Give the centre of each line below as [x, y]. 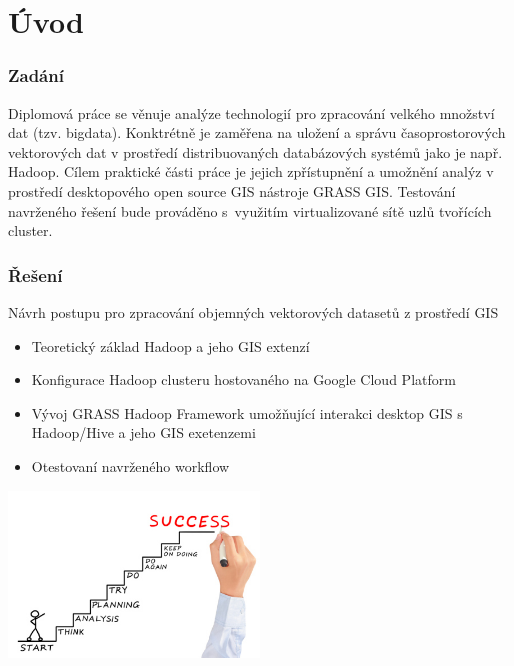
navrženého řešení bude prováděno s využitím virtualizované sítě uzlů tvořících [250, 210]
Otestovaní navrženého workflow [130, 465]
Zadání [36, 75]
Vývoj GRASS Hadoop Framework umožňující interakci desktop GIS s [247, 412]
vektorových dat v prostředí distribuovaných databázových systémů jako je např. [255, 151]
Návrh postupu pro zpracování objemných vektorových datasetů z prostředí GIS [253, 311]
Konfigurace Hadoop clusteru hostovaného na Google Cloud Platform [243, 379]
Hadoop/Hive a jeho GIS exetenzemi [143, 432]
